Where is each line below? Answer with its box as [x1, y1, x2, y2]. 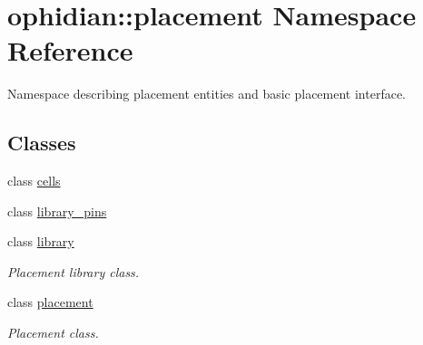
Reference [7, 32, 133, 69]
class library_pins [7, 201, 107, 220]
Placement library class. [7, 262, 140, 281]
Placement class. [7, 323, 99, 342]
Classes [7, 129, 76, 157]
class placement [7, 292, 93, 311]
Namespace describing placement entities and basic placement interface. [7, 84, 406, 103]
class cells [7, 171, 61, 190]
